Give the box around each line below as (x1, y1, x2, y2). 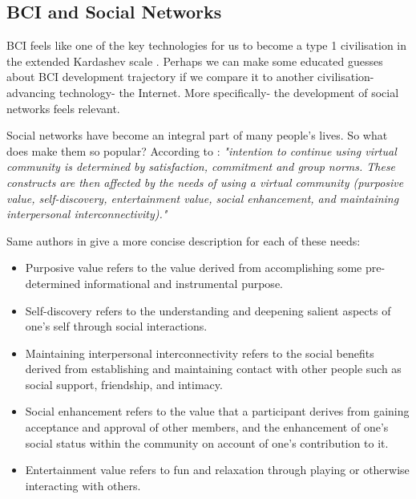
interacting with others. (25, 477, 141, 493)
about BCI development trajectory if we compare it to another (6, 68, 314, 85)
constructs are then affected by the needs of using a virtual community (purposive (6, 173, 404, 190)
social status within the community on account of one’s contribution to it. (25, 434, 389, 451)
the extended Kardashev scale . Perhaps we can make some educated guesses (6, 52, 383, 69)
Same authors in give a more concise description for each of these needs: (6, 232, 361, 249)
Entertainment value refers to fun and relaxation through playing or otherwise (25, 461, 410, 478)
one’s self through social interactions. (25, 318, 208, 335)
